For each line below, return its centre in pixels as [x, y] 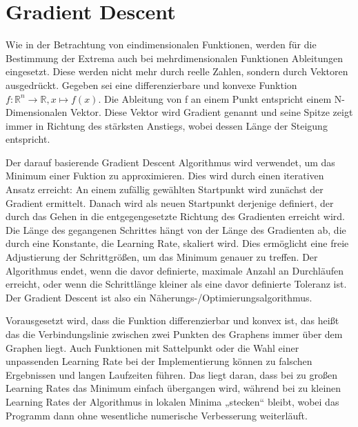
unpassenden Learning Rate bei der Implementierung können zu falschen [159, 361]
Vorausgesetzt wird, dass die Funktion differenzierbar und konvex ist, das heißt [172, 320]
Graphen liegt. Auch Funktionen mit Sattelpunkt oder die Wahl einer [152, 347]
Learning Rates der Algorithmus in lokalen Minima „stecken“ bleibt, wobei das [172, 401]
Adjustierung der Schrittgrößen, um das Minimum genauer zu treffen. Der [162, 257]
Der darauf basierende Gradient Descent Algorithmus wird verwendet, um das [170, 162]
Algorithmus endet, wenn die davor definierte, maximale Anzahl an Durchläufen [175, 270]
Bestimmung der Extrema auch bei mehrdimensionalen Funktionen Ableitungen [174, 58]
